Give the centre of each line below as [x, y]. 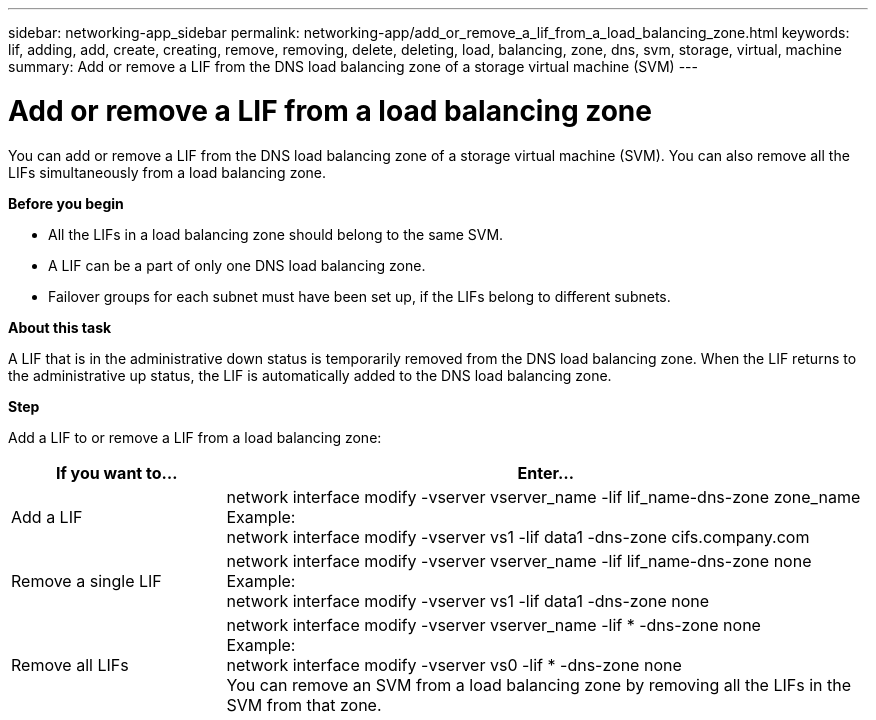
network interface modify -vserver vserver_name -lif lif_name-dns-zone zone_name [543, 496]
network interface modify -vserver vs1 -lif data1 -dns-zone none [468, 600]
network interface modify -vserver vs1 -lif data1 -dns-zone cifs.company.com [518, 536]
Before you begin [66, 203]
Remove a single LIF [86, 580]
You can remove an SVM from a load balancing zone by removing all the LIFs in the [539, 684]
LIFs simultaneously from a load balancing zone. [167, 172]
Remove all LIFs [70, 664]
